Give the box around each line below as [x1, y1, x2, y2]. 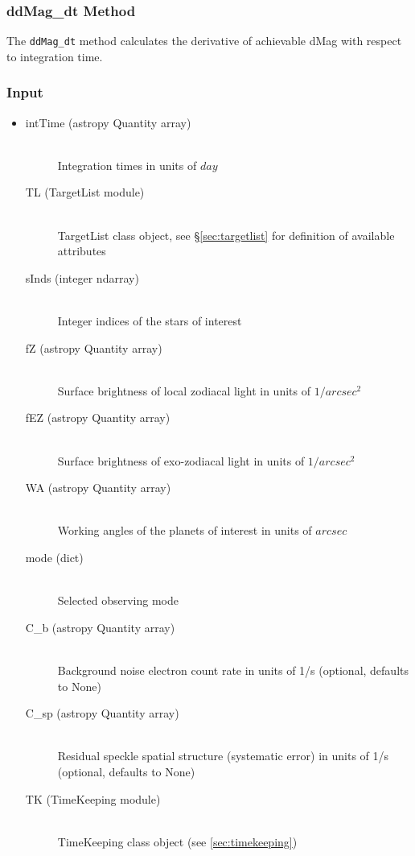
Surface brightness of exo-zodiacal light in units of [57, 452, 305, 469]
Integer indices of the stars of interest [57, 312, 242, 329]
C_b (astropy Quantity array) [25, 618, 175, 635]
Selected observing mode [57, 592, 179, 609]
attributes [57, 242, 106, 259]
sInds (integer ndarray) [25, 269, 139, 286]
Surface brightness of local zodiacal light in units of [57, 382, 310, 399]
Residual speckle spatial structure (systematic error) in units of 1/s [57, 747, 389, 764]
